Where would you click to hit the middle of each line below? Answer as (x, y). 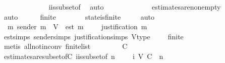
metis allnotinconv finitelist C (66, 46)
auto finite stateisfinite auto (79, 16)
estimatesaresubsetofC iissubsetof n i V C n (83, 56)
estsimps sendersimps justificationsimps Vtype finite (94, 36)
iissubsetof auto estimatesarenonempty (135, 7)
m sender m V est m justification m (77, 26)
